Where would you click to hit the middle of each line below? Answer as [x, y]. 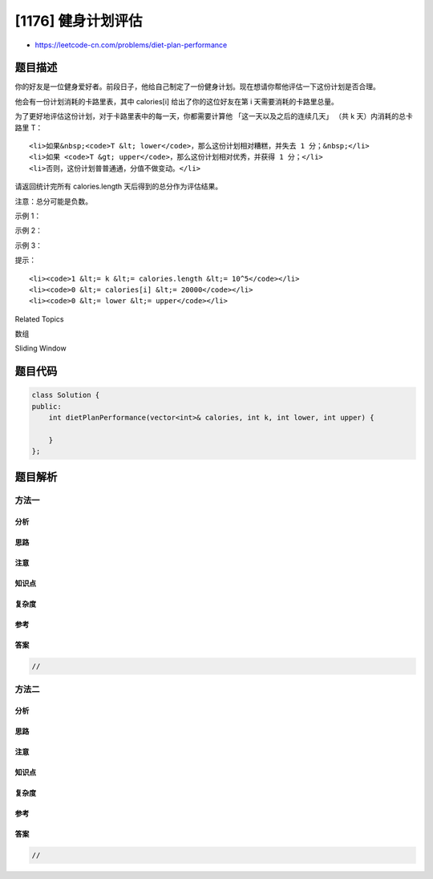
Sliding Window [41, 348]
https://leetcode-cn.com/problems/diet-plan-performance [131, 45]
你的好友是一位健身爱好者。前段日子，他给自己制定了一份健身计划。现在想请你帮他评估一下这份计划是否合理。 [197, 87]
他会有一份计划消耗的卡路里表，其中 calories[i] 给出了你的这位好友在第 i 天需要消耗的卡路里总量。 [176, 101]
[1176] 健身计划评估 [79, 21]
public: [47, 406]
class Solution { [66, 395]
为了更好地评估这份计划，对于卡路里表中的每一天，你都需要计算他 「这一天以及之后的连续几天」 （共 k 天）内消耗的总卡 [214, 116]
